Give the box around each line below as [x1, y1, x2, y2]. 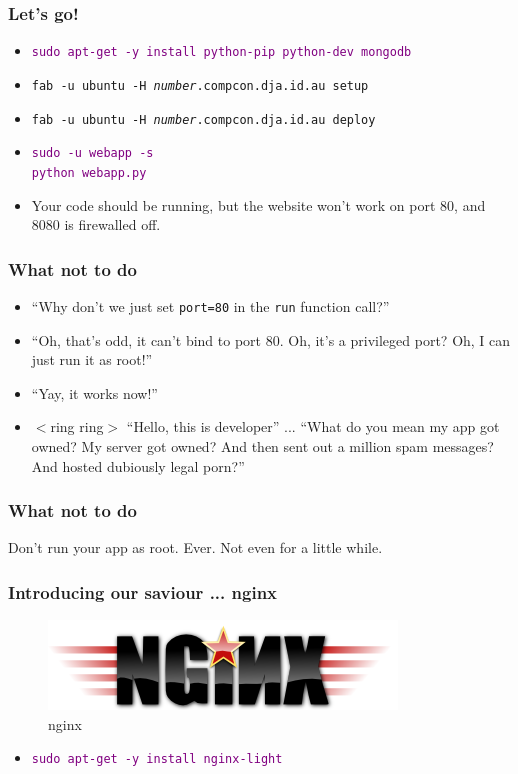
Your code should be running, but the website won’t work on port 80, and [31, 194, 486, 215]
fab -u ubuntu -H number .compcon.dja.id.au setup [31, 78, 369, 93]
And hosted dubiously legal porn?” [31, 455, 245, 476]
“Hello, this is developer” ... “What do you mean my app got [126, 416, 500, 437]
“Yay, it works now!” [31, 382, 158, 403]
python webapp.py [31, 165, 147, 180]
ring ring [50, 416, 104, 437]
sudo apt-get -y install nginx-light [31, 752, 283, 767]
